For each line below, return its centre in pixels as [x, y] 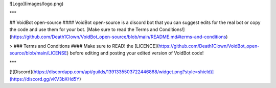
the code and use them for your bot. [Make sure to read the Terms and [84, 30]
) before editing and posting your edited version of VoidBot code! [135, 53]
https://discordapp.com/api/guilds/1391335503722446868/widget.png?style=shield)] [124, 72]
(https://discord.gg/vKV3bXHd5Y [44, 79]
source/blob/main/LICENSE [38, 53]
